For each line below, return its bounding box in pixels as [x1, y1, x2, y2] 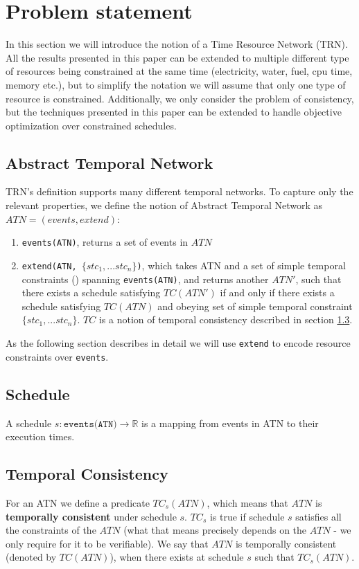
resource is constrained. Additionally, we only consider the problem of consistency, [6, 91, 354, 105]
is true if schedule [209, 509, 285, 523]
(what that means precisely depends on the [123, 523, 307, 537]
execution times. [6, 429, 75, 444]
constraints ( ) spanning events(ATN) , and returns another [21, 271, 269, 286]
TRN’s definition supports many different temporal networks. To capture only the [6, 184, 353, 199]
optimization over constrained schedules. [6, 118, 177, 132]
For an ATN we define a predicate [6, 495, 150, 509]
